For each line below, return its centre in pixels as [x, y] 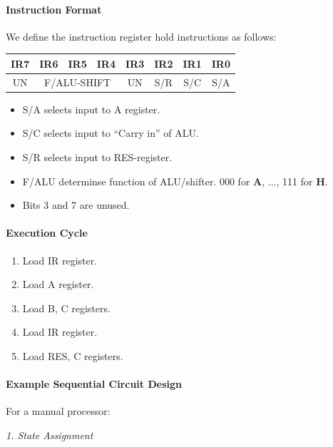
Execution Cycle [47, 233]
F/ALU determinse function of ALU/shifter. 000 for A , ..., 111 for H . [175, 181]
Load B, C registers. [66, 308]
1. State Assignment [50, 435]
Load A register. [58, 284]
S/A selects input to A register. [91, 109]
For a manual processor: [58, 411]
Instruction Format [54, 9]
